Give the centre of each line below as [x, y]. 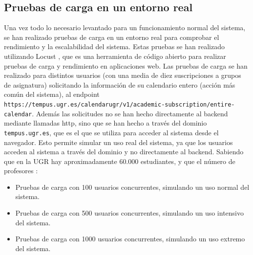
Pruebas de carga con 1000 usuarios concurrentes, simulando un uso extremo [130, 239]
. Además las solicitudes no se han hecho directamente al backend [130, 113]
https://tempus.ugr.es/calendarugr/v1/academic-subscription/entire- [119, 104]
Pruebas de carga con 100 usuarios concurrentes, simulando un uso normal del [132, 187]
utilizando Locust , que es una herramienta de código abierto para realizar [115, 56]
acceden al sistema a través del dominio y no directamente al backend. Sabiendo [124, 152]
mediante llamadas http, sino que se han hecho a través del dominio [105, 123]
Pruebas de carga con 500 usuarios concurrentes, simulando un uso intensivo [130, 213]
